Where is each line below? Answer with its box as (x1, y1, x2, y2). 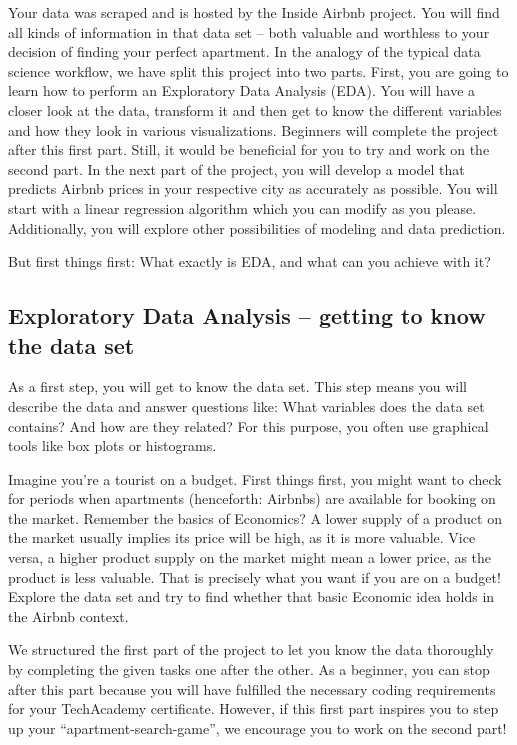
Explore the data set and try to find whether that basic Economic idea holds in (8, 586, 495, 607)
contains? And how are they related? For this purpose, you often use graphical (8, 415, 489, 436)
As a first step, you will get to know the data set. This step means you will (8, 376, 468, 397)
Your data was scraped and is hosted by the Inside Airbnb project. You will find (8, 2, 500, 22)
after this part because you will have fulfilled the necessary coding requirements (8, 678, 496, 699)
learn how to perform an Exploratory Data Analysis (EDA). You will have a (8, 80, 476, 101)
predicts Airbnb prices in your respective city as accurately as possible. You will (8, 178, 498, 199)
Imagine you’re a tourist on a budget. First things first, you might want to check (8, 468, 502, 489)
